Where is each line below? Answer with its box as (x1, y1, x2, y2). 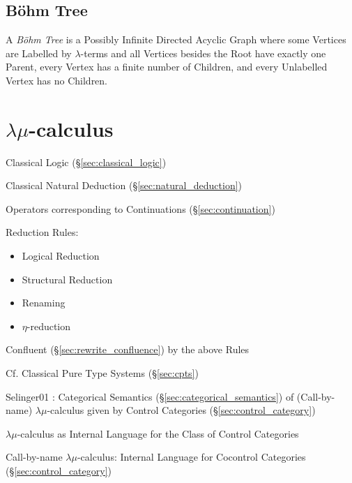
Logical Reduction (22, 248, 100, 263)
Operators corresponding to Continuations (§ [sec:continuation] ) (6, 201, 275, 216)
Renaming (22, 295, 66, 310)
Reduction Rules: (6, 225, 79, 239)
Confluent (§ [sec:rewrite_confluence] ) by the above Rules (6, 342, 250, 357)
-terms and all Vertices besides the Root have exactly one (80, 45, 326, 60)
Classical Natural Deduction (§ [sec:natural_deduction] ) (6, 178, 243, 193)
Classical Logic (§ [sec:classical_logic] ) (6, 154, 167, 169)
